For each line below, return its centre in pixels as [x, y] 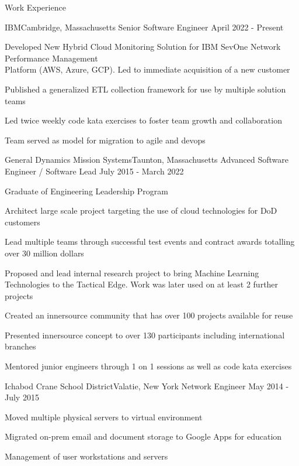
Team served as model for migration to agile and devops [105, 140]
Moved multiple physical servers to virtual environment [104, 417]
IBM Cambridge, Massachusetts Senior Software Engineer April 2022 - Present [144, 27]
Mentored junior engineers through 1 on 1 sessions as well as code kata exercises [148, 366]
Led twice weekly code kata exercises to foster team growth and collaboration [143, 120]
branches [20, 346]
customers [22, 222]
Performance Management [51, 58]
